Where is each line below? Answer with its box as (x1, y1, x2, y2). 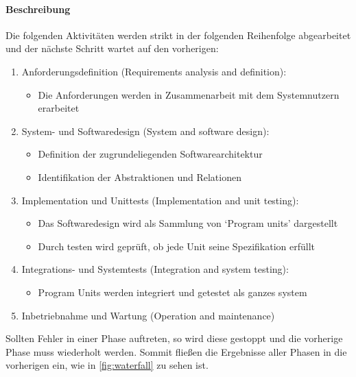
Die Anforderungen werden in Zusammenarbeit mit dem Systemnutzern (38, 87, 340, 101)
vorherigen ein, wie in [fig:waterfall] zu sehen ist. (5, 358, 209, 372)
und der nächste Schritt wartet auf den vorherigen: (5, 41, 219, 56)
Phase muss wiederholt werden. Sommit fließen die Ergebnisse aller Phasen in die (5, 344, 347, 358)
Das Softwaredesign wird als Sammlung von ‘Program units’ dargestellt (38, 216, 338, 230)
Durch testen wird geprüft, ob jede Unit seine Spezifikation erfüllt (38, 239, 316, 253)
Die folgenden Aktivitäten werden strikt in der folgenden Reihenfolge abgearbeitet (5, 27, 351, 42)
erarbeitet (38, 101, 80, 115)
